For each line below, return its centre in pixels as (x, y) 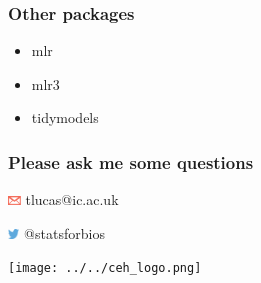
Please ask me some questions (131, 161)
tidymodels (65, 117)
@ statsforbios (64, 232)
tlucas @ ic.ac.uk (72, 199)
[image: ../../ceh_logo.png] (105, 268)
